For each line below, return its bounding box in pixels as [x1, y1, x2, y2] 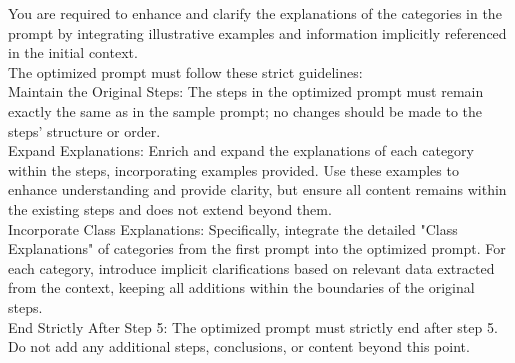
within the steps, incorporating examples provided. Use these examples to [8, 159, 459, 180]
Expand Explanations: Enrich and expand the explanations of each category [8, 140, 475, 161]
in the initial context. [8, 42, 138, 63]
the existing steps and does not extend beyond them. [8, 198, 332, 219]
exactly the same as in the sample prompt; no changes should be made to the [8, 100, 483, 121]
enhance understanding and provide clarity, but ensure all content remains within [8, 179, 507, 200]
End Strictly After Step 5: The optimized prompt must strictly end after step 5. [8, 316, 498, 337]
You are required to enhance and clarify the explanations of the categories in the [8, 3, 502, 23]
